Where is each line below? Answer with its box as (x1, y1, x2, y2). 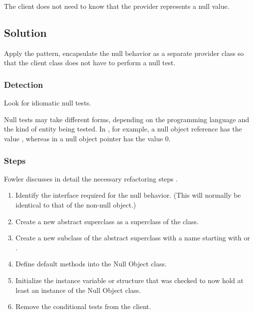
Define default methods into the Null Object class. (15, 259, 167, 269)
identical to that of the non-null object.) (15, 199, 136, 209)
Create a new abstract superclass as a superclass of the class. (15, 216, 199, 226)
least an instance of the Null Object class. (15, 285, 141, 295)
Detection (4, 78, 43, 90)
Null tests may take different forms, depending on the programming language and (4, 114, 250, 124)
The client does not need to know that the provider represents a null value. (4, 1, 229, 11)
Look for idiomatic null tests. (4, 98, 91, 108)
